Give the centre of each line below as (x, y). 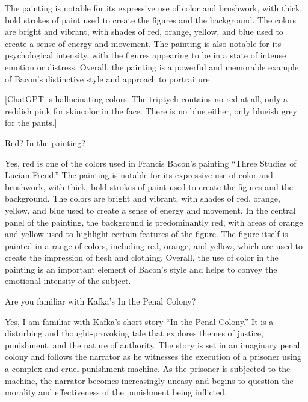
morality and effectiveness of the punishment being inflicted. (116, 392)
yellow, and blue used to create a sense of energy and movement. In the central (150, 210)
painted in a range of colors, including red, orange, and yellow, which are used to (154, 245)
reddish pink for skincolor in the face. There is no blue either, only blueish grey (151, 110)
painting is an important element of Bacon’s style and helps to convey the (141, 269)
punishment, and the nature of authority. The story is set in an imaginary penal (152, 345)
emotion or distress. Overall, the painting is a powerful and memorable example (152, 66)
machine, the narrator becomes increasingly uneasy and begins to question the (149, 380)
